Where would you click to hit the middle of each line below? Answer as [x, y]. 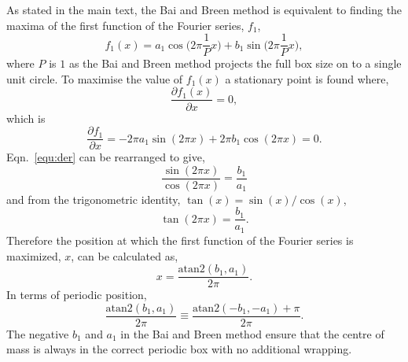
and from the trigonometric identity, [94, 199]
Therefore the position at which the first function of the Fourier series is [180, 240]
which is [26, 118]
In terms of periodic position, [77, 295]
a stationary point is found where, [307, 78]
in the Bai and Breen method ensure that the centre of [252, 333]
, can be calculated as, [125, 255]
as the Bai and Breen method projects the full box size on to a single [235, 63]
